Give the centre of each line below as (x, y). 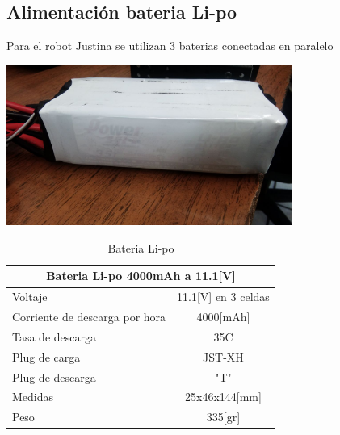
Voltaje (30, 297)
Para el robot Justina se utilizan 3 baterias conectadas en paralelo (170, 46)
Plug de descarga (54, 376)
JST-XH (223, 356)
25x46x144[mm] (223, 397)
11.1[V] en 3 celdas (223, 297)
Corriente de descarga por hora (89, 317)
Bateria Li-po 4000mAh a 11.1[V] (141, 276)
